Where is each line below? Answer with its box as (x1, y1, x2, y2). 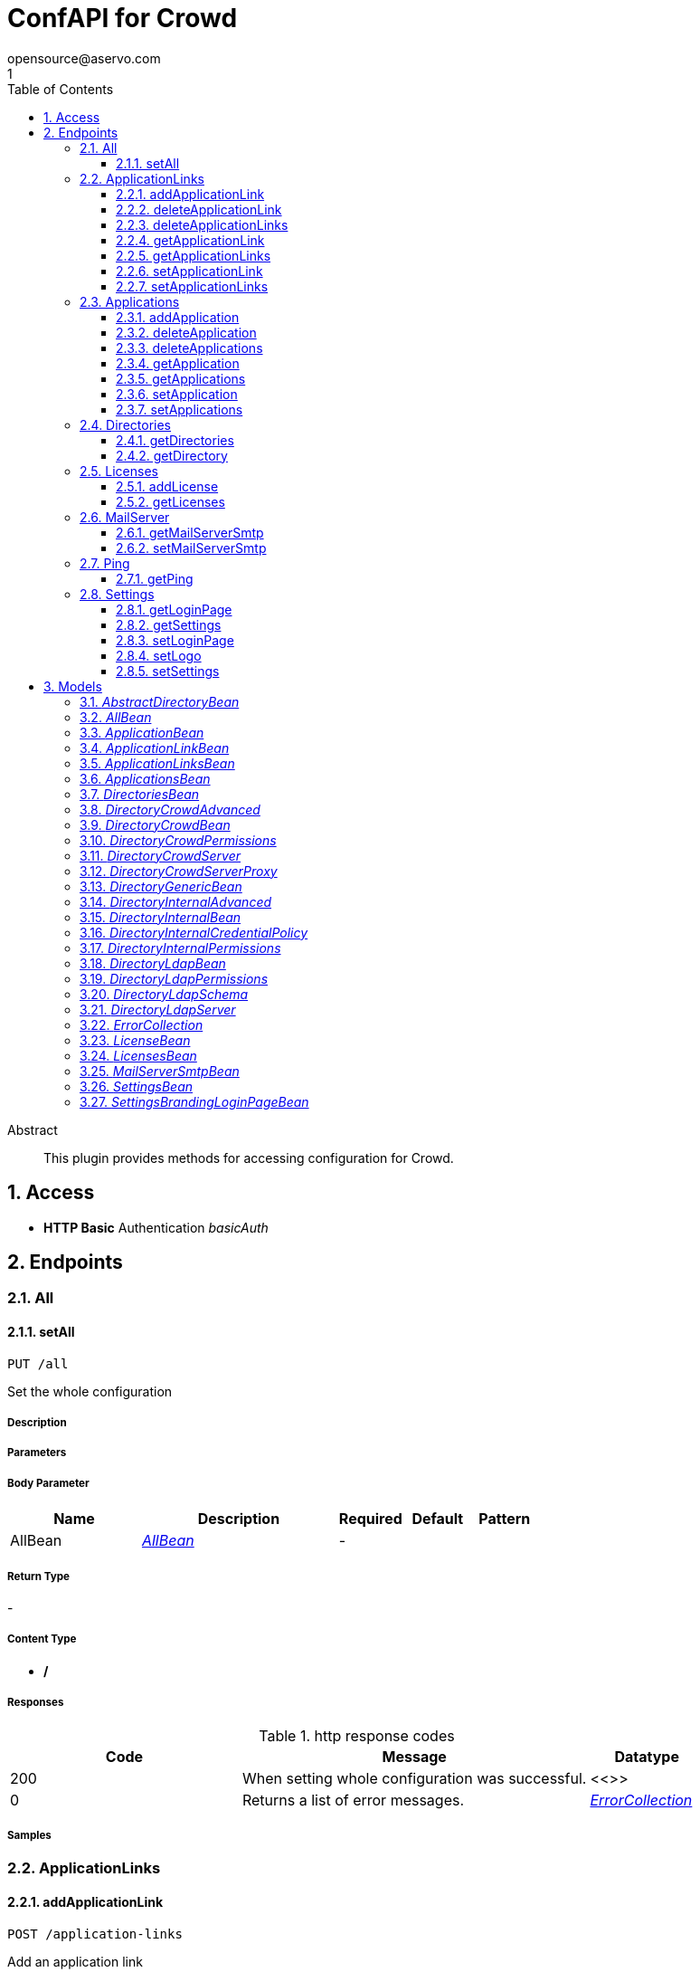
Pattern (478, 1510, 531, 1529)
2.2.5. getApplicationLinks (116, 247, 271, 263)
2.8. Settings (80, 586, 155, 602)
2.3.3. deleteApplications (116, 339, 263, 356)
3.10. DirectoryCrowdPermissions (80, 832, 277, 848)
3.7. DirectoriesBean (80, 786, 200, 802)
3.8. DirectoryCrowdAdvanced (80, 801, 260, 817)
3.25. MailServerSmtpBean (80, 1062, 240, 1079)
